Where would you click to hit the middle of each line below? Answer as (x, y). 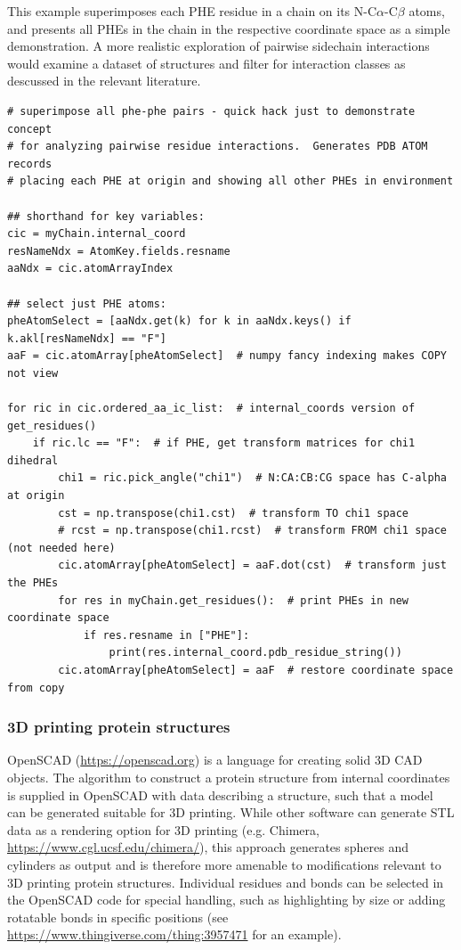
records (30, 164)
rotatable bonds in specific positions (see (118, 917)
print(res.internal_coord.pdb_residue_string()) (255, 653)
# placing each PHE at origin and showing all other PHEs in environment (230, 181)
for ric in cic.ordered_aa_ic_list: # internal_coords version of (211, 409)
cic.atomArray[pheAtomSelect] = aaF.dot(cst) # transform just (252, 565)
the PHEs (33, 583)
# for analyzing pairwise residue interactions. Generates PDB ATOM (218, 147)
